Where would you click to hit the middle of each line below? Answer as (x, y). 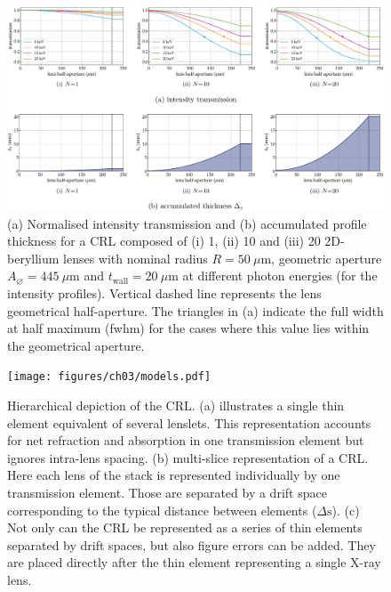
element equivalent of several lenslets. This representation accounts (189, 422)
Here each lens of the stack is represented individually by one (174, 475)
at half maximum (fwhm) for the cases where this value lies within (188, 328)
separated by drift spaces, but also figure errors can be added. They (192, 544)
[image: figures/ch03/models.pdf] (109, 377)
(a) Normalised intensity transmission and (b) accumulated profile (187, 223)
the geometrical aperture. (76, 345)
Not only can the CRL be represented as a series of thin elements (185, 527)
